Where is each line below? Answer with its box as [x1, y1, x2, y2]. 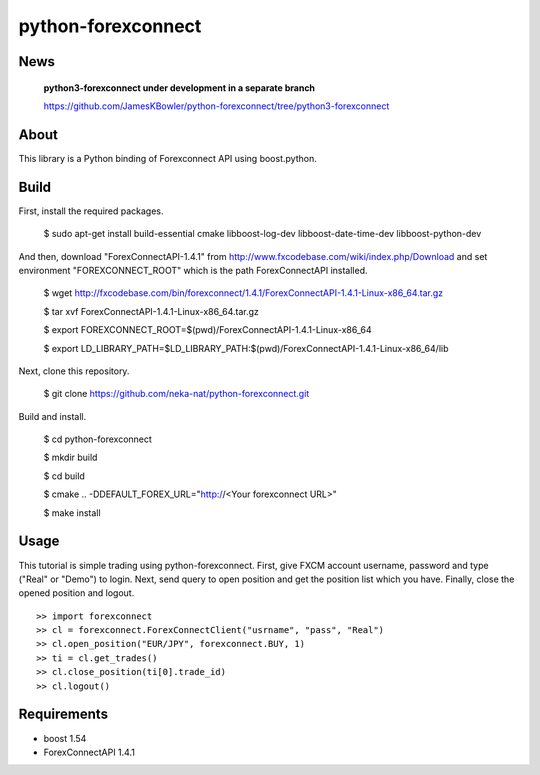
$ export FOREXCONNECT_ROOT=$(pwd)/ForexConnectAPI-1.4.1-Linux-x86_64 [43, 324, 372, 336]
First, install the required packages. [18, 205, 164, 217]
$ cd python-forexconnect [43, 433, 152, 445]
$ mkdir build [43, 451, 98, 464]
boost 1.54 [43, 732, 87, 744]
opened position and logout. [18, 587, 135, 599]
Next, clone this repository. [18, 365, 130, 377]
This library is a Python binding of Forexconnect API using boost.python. [18, 152, 317, 164]
